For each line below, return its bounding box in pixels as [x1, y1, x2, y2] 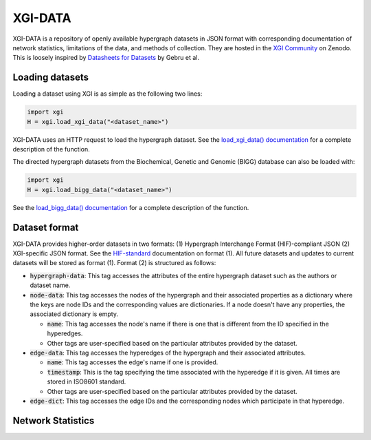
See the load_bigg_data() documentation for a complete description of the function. [12, 203, 249, 211]
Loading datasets [12, 72, 89, 83]
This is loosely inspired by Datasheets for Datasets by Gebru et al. [12, 54, 199, 62]
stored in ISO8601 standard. [47, 377, 126, 386]
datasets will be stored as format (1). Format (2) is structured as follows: [12, 259, 216, 267]
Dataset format [12, 221, 79, 233]
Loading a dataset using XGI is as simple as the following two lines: [12, 90, 203, 98]
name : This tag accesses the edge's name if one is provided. [47, 358, 218, 366]
